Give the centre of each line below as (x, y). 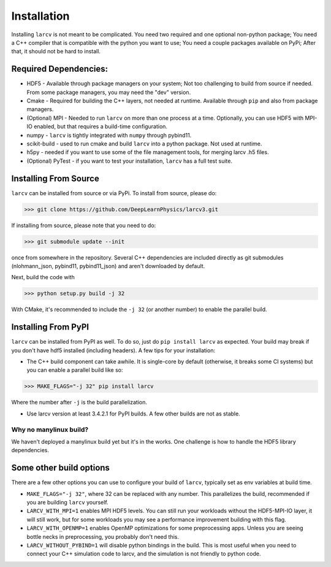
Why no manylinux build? (50, 430)
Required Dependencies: (60, 69)
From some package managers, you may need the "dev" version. (109, 92)
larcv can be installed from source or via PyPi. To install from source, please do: (114, 193)
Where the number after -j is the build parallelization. (79, 403)
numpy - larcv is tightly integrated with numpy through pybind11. (109, 135)
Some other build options (61, 468)
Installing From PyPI (50, 327)
